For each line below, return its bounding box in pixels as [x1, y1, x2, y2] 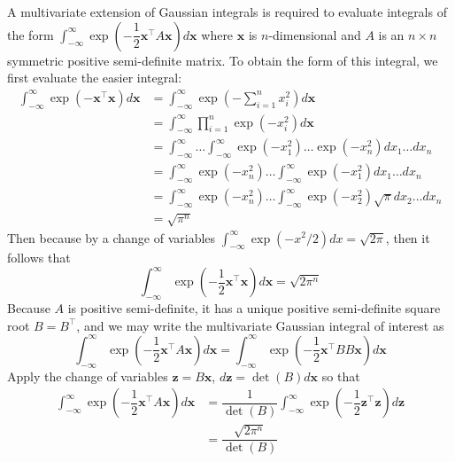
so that [321, 366, 360, 385]
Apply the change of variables [7, 366, 168, 385]
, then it [385, 228, 430, 247]
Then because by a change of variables [7, 228, 216, 247]
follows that [7, 248, 71, 267]
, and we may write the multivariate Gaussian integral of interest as [76, 316, 444, 334]
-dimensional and [268, 25, 361, 43]
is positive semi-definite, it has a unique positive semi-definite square [67, 299, 441, 317]
